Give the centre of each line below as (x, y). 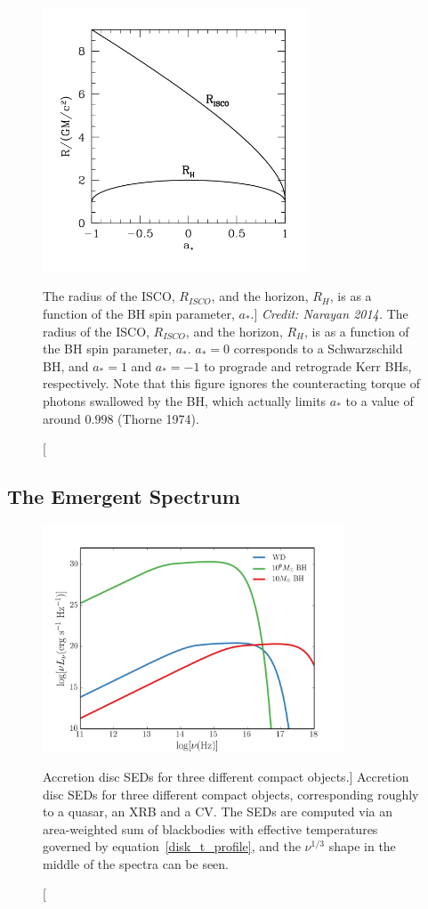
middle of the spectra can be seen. (136, 863)
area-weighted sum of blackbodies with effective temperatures (210, 828)
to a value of (380, 400)
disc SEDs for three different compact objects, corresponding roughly (231, 794)
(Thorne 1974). (158, 418)
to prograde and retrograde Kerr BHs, (308, 365)
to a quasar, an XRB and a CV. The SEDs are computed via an (218, 812)
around (62, 418)
